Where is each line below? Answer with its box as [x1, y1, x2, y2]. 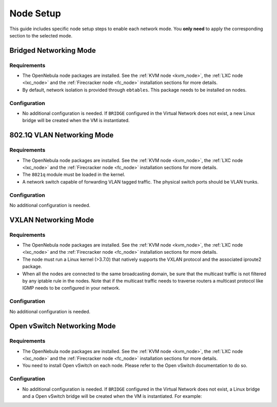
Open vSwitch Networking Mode [9, 322, 116, 331]
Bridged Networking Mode [9, 46, 96, 55]
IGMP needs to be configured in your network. [22, 285, 121, 291]
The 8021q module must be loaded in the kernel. [22, 172, 126, 178]
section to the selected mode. [9, 32, 73, 38]
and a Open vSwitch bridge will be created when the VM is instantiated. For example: [22, 393, 202, 399]
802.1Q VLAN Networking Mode [9, 131, 114, 139]
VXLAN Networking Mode [9, 215, 94, 224]
